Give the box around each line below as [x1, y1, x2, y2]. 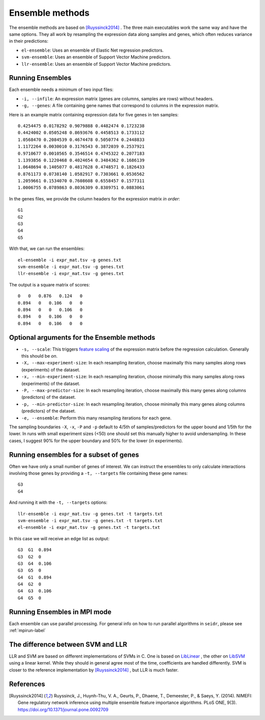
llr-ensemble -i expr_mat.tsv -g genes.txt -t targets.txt [18, 511, 163, 517]
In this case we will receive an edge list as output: [9, 535, 110, 541]
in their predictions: [9, 38, 49, 44]
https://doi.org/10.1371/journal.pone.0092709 [18, 706, 109, 712]
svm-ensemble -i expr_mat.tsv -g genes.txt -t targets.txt [18, 518, 163, 523]
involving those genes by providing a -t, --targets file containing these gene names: [9, 471, 188, 476]
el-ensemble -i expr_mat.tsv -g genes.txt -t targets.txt [18, 525, 160, 530]
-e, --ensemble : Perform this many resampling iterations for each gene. [21, 415, 172, 421]
